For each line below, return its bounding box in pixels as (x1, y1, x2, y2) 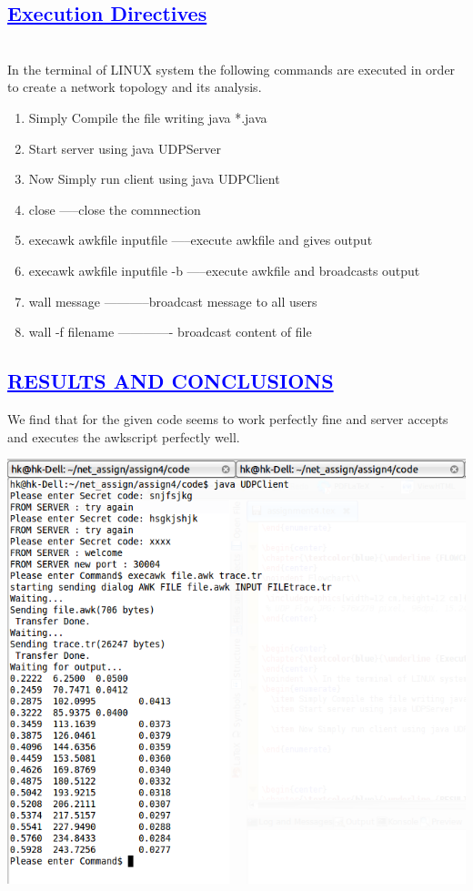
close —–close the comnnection (28, 199, 201, 218)
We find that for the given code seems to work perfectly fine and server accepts (7, 409, 448, 428)
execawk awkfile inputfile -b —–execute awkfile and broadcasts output (28, 260, 420, 279)
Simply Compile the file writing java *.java (28, 107, 267, 127)
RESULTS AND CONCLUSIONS (7, 367, 334, 395)
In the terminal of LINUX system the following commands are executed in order (7, 59, 456, 78)
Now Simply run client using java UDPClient (28, 169, 280, 188)
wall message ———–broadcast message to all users (28, 291, 317, 310)
